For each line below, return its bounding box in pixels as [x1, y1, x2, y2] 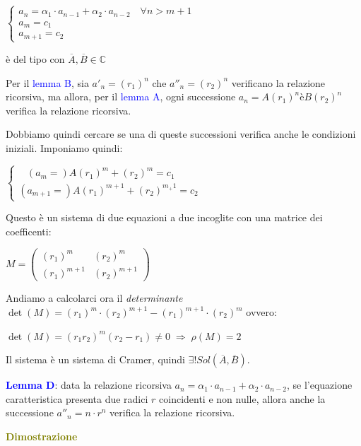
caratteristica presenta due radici [6, 391, 148, 406]
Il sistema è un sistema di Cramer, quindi [6, 352, 185, 367]
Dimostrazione [6, 428, 78, 443]
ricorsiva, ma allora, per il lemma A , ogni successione [6, 89, 236, 104]
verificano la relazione [231, 75, 326, 90]
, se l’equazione [286, 377, 353, 392]
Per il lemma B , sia [6, 75, 89, 90]
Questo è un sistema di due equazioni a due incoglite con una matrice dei [6, 210, 323, 225]
